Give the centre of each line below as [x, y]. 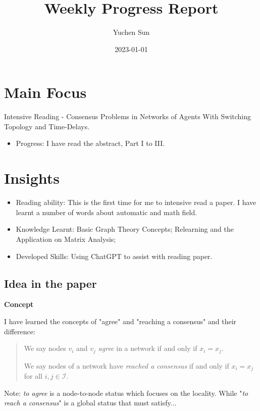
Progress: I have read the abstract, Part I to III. [90, 143]
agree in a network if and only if [148, 348]
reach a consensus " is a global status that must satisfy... [90, 403]
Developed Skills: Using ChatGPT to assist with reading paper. [114, 256]
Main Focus [45, 92]
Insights [32, 178]
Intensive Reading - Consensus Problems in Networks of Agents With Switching [128, 116]
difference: [20, 331]
